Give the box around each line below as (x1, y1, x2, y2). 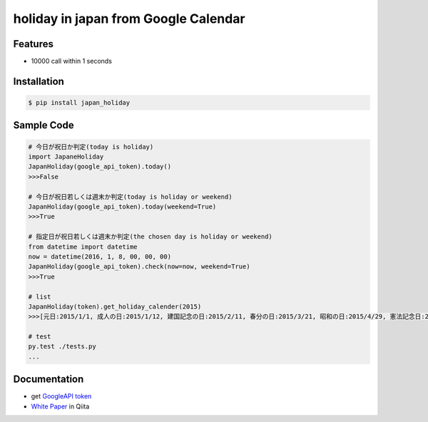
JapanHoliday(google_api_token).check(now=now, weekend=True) (28, 263, 250, 271)
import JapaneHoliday (28, 153, 104, 161)
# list (28, 293, 51, 301)
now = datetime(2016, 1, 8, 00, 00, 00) (28, 252, 171, 261)
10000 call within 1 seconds (31, 57, 112, 66)
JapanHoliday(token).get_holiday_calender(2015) (28, 302, 202, 311)
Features (13, 38, 53, 50)
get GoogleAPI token (31, 392, 92, 401)
